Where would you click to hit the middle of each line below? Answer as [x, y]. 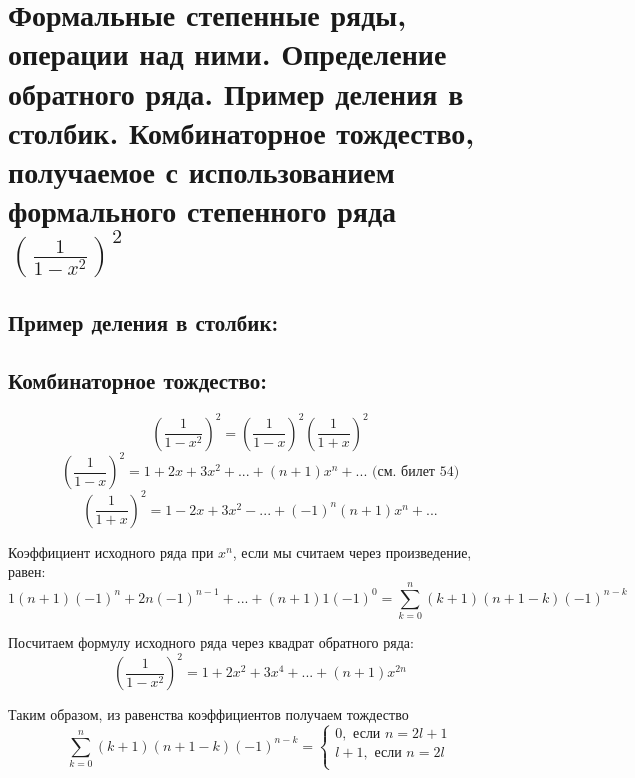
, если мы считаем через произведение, [352, 551]
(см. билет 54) [415, 472]
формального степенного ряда [202, 210]
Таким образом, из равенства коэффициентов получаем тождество [208, 714]
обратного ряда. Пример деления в [236, 92]
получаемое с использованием [201, 170]
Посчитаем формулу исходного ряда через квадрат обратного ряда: [211, 642]
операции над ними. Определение [227, 53]
